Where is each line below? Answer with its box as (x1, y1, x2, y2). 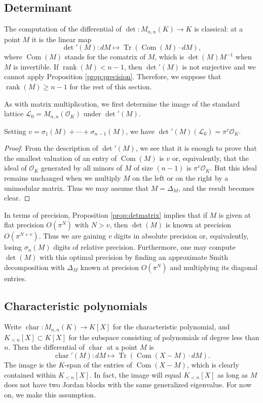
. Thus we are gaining (39, 230, 106, 241)
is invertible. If (13, 61, 59, 72)
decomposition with (4, 261, 65, 272)
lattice (4, 108, 24, 119)
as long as (217, 369, 248, 380)
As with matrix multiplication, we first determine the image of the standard (4, 98, 240, 109)
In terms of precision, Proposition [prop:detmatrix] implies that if (4, 209, 207, 220)
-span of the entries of (64, 359, 132, 370)
